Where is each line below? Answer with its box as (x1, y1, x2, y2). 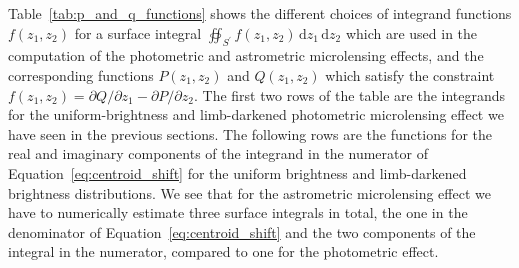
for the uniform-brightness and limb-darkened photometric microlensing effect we (8, 104, 504, 125)
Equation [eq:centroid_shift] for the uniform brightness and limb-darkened (8, 162, 467, 183)
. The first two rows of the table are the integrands (194, 84, 506, 105)
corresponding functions (8, 64, 154, 85)
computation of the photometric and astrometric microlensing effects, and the (8, 45, 484, 66)
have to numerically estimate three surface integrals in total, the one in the (8, 202, 468, 223)
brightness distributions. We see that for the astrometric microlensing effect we (8, 182, 491, 203)
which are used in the (345, 22, 478, 43)
